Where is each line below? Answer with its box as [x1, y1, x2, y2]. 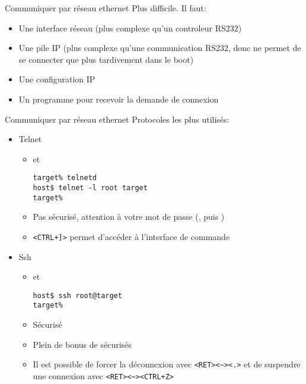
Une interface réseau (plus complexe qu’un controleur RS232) [18, 21, 242, 34]
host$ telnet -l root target [33, 184, 148, 192]
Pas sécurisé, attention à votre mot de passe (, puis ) [33, 210, 225, 223]
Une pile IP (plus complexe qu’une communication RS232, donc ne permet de [18, 41, 301, 54]
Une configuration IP [18, 73, 95, 85]
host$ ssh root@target [33, 291, 122, 300]
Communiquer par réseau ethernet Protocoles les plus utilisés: [5, 113, 230, 125]
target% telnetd [33, 174, 97, 183]
